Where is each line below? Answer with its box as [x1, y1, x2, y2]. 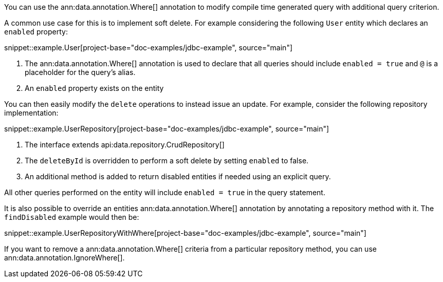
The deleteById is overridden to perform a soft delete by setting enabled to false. [25, 156, 309, 165]
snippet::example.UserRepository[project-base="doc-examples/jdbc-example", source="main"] [4, 124, 329, 133]
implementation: [4, 108, 59, 117]
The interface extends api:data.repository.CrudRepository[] [25, 140, 225, 149]
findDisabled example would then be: [4, 213, 139, 221]
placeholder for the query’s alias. [25, 68, 136, 77]
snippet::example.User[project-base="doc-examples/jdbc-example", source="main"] [4, 43, 293, 52]
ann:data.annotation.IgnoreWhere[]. [4, 253, 125, 262]
